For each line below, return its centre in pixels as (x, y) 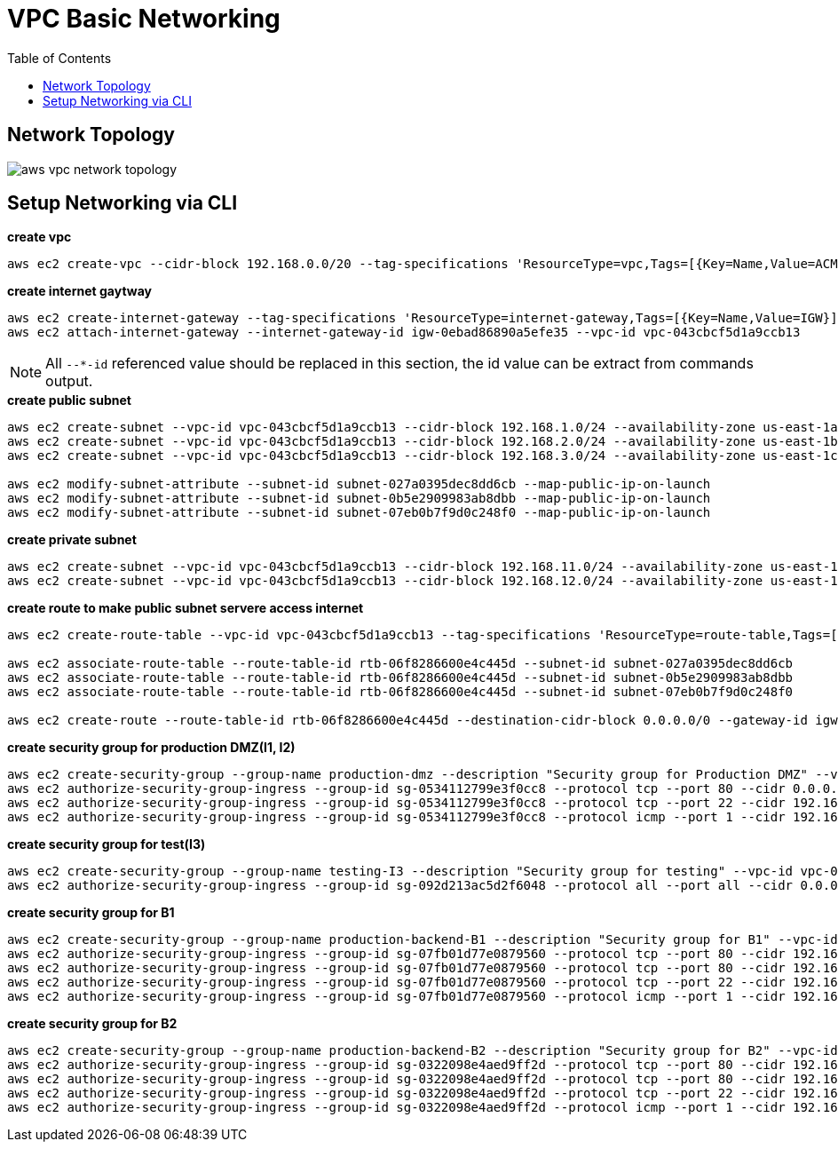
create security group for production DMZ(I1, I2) (151, 748)
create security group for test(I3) (107, 844)
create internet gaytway (79, 291)
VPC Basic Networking (144, 19)
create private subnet (72, 540)
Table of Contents (59, 58)
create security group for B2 (92, 1024)
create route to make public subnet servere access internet (186, 608)
